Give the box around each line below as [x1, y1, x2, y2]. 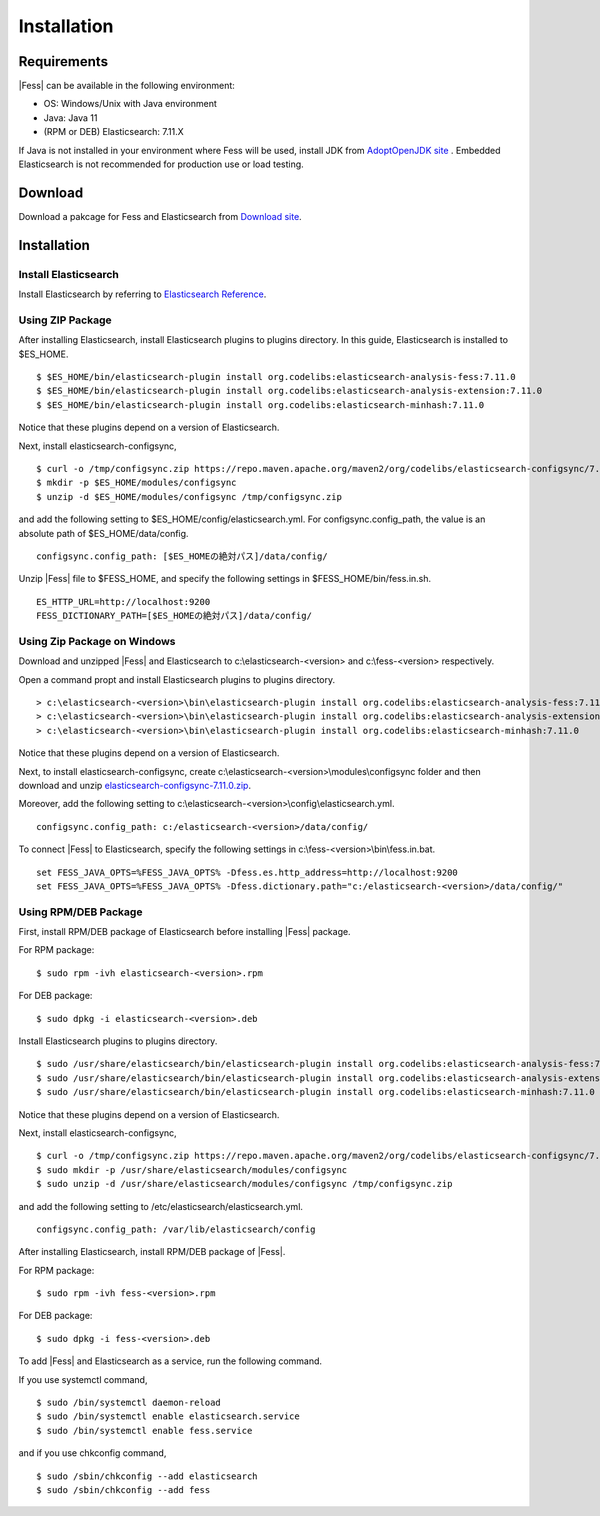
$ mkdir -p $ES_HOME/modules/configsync [36, 477, 237, 489]
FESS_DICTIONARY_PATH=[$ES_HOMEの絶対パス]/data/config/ [36, 610, 312, 622]
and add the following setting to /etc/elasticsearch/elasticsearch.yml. [18, 1200, 304, 1212]
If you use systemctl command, [18, 1373, 148, 1385]
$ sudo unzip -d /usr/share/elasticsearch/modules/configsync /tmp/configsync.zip [36, 1178, 453, 1190]
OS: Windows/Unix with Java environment [43, 98, 217, 110]
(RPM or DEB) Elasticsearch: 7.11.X [43, 126, 184, 138]
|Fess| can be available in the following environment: [18, 80, 235, 92]
